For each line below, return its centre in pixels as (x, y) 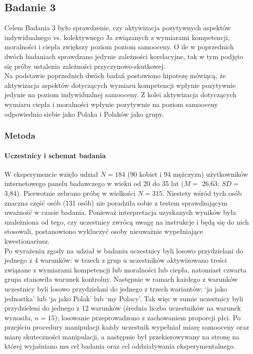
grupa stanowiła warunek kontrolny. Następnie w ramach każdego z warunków (121, 279)
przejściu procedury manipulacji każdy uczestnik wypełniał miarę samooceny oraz (127, 327)
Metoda (20, 135)
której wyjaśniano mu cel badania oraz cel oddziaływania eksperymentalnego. (120, 346)
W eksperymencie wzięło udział (51, 174)
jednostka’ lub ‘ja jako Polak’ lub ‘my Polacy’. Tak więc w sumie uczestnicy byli (124, 298)
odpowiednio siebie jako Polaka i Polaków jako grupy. (84, 114)
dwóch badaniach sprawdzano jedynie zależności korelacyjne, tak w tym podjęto (124, 56)
